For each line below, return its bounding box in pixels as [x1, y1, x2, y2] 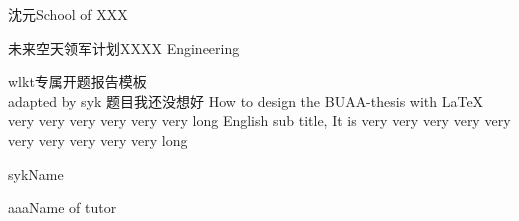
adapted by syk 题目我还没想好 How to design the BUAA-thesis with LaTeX [8, 90, 484, 111]
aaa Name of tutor [8, 197, 117, 218]
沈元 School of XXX [8, 4, 128, 24]
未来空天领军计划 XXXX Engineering [8, 37, 240, 58]
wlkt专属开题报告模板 [8, 71, 147, 92]
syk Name [8, 163, 64, 184]
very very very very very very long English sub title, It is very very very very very [8, 110, 511, 131]
